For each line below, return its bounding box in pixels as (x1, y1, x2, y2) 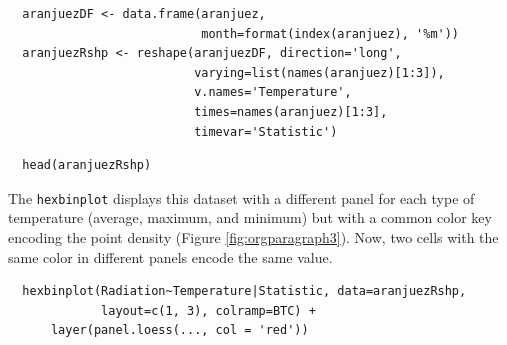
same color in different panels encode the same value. (8, 246, 333, 267)
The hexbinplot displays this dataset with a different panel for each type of (8, 187, 475, 208)
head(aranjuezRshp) (22, 158, 152, 173)
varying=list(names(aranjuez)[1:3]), (194, 65, 445, 80)
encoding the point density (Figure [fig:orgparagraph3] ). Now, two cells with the (8, 227, 499, 247)
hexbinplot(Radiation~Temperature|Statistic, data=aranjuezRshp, (22, 284, 467, 299)
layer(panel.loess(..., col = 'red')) (50, 323, 309, 338)
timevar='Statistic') (194, 124, 338, 139)
